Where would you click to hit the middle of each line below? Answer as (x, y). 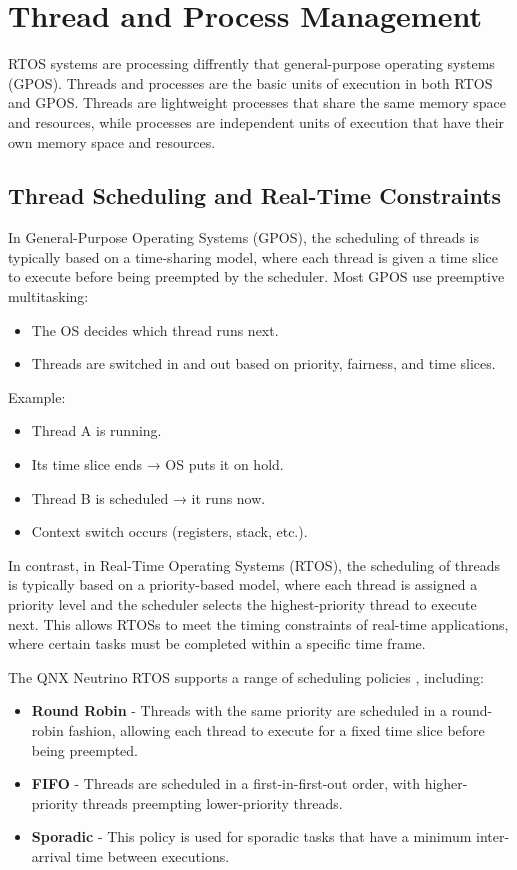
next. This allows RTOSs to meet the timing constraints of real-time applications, (258, 623)
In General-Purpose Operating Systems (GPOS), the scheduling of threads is (244, 237)
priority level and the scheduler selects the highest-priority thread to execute (242, 604)
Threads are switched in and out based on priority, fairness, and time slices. (263, 363)
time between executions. (152, 855)
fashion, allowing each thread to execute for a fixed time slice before (276, 729)
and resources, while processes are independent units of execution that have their (256, 121)
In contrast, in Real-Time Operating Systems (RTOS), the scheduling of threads (254, 564)
